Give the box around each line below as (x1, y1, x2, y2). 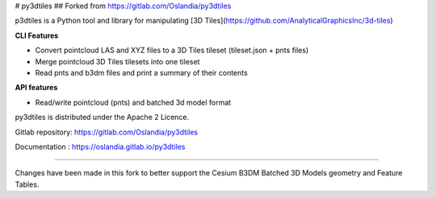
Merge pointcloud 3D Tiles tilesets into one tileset (35, 56, 200, 66)
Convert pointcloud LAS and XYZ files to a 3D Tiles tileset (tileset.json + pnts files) (35, 45, 309, 56)
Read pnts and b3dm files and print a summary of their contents (35, 68, 248, 77)
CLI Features (15, 31, 59, 40)
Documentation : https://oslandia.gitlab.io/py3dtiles (15, 142, 186, 151)
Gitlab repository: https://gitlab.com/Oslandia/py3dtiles (15, 127, 198, 137)
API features (15, 83, 58, 93)
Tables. (15, 179, 40, 189)
